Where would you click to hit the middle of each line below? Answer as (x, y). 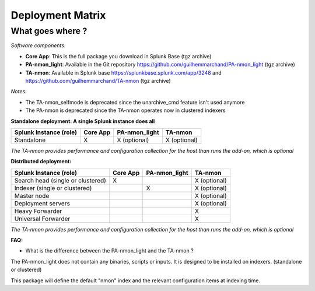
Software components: (38, 45)
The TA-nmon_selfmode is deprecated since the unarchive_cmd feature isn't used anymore (135, 102)
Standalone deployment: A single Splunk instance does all (83, 121)
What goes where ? (49, 31)
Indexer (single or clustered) (53, 188)
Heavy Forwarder (38, 211)
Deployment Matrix (58, 15)
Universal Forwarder (42, 219)
